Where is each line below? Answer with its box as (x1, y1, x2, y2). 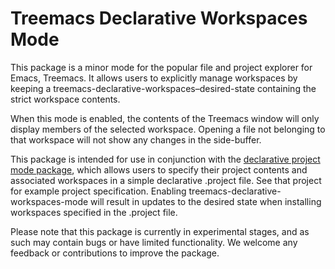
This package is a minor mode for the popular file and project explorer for (10, 61, 313, 73)
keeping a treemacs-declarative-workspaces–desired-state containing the (10, 82, 317, 94)
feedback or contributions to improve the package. (10, 247, 220, 259)
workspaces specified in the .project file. (10, 206, 178, 218)
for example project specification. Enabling (10, 185, 187, 197)
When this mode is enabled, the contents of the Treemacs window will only (10, 112, 320, 124)
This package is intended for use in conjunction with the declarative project (10, 153, 321, 165)
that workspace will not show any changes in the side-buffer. (10, 133, 262, 146)
